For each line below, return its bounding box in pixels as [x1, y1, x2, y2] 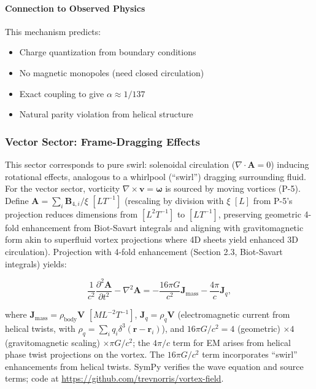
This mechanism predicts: [5, 25, 101, 37]
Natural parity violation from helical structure [19, 108, 193, 120]
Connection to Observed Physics [5, 1, 145, 14]
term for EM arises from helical [172, 336, 291, 348]
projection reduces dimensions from [5, 207, 138, 220]
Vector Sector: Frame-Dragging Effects [5, 133, 201, 149]
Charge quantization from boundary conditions [19, 45, 196, 58]
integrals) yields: [5, 257, 67, 270]
